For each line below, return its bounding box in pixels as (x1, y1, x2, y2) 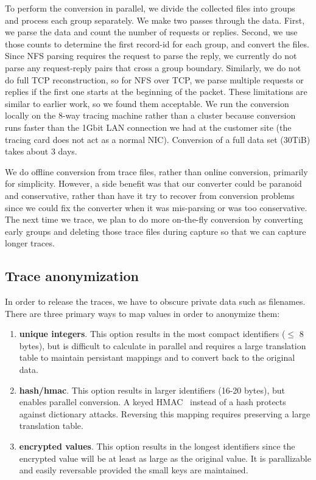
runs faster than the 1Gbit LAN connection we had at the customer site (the (5, 120, 292, 133)
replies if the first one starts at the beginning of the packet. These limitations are (5, 85, 307, 98)
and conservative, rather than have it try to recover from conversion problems (5, 189, 295, 201)
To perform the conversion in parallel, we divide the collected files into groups (5, 2, 295, 14)
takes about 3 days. (5, 145, 77, 158)
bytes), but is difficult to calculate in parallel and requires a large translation (19, 339, 306, 352)
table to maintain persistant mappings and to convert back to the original (19, 351, 295, 364)
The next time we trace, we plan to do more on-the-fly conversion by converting (5, 213, 303, 226)
